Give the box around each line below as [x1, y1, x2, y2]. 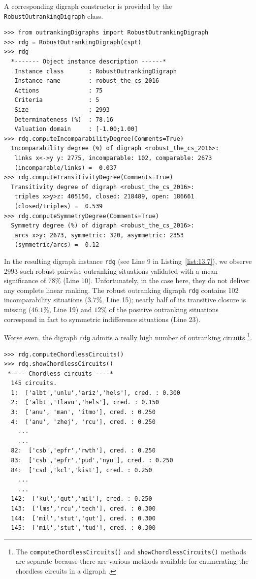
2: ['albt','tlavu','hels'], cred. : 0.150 [11, 399, 159, 406]
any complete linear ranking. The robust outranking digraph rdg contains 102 [4, 285, 239, 295]
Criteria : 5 [14, 96, 99, 104]
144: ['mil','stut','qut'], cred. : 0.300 [11, 515, 156, 522]
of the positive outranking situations [109, 304, 219, 314]
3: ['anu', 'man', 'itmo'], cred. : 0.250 [11, 409, 156, 416]
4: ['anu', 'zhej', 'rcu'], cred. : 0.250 [11, 418, 156, 425]
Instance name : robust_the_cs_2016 [14, 77, 159, 85]
